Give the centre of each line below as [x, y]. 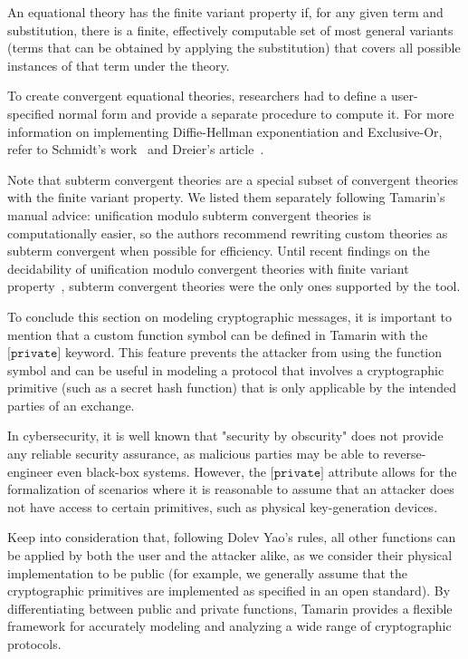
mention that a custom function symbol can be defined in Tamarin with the [218, 334]
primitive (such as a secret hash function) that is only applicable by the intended [232, 388]
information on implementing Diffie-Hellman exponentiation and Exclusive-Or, [225, 131]
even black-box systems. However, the [162, 471]
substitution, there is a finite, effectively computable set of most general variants [230, 29]
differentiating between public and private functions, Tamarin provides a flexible [230, 608]
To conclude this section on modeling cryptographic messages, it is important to [229, 316]
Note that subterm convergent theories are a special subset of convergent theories [233, 179]
